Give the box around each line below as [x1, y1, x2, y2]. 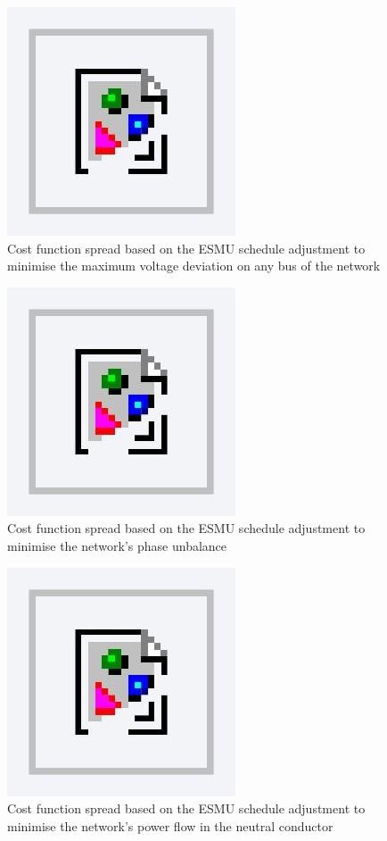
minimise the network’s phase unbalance [7, 536, 227, 554]
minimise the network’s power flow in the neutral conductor [7, 816, 333, 835]
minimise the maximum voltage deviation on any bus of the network [7, 256, 381, 275]
